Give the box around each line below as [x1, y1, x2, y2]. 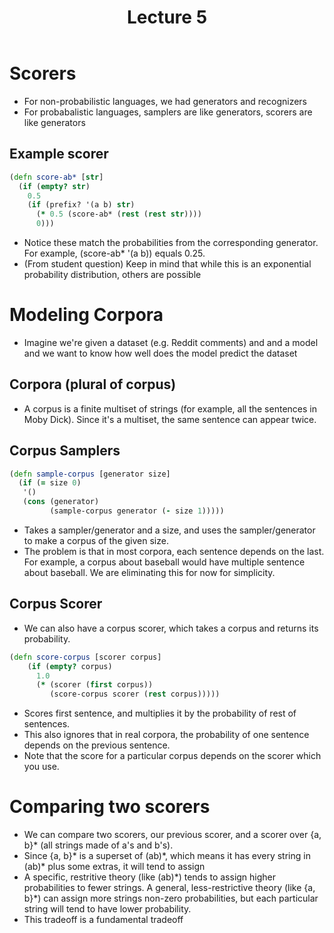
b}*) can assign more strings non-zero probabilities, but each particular [23, 892, 319, 905]
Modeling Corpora [9, 304, 164, 326]
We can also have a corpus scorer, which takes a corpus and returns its [23, 622, 319, 634]
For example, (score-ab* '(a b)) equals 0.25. [23, 247, 206, 259]
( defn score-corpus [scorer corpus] [9, 652, 162, 662]
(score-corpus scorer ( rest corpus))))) [49, 689, 221, 700]
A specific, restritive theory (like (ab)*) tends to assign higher [23, 871, 277, 883]
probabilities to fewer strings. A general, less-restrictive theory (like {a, [23, 882, 316, 894]
